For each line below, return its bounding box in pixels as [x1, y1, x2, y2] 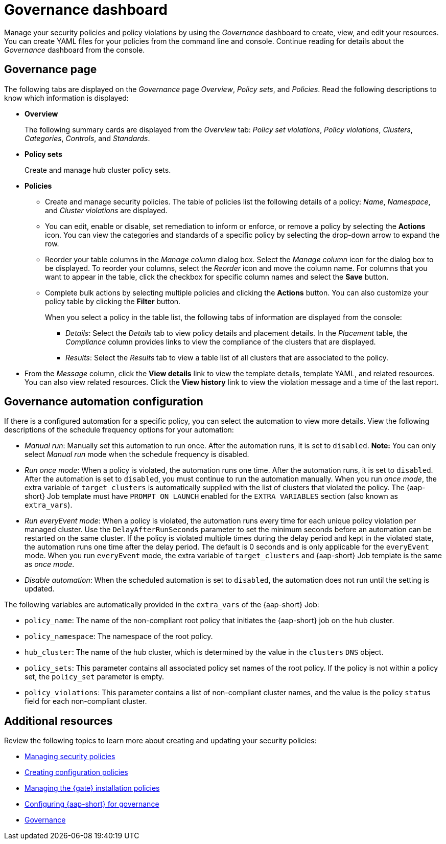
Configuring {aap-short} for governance [25, 800, 159, 809]
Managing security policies [25, 752, 115, 761]
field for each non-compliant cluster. [25, 697, 147, 706]
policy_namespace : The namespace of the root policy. [25, 632, 213, 641]
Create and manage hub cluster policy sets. [25, 165, 171, 174]
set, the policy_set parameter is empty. [25, 672, 165, 681]
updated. [25, 584, 55, 594]
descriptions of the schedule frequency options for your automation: [4, 425, 234, 435]
